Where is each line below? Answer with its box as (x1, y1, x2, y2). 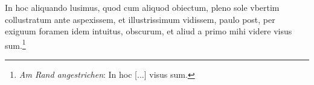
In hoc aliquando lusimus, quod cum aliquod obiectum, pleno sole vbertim (5, 1, 280, 13)
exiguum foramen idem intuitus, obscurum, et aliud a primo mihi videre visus (5, 25, 292, 37)
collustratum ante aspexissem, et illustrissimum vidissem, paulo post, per (5, 13, 275, 25)
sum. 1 (5, 37, 26, 51)
